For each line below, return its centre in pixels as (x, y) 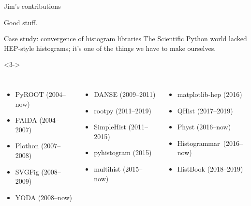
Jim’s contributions (32, 6)
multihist (107, 168)
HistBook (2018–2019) (210, 168)
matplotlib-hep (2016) (210, 94)
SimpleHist (110, 127)
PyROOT (30, 94)
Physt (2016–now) (204, 127)
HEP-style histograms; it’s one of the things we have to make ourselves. (110, 48)
